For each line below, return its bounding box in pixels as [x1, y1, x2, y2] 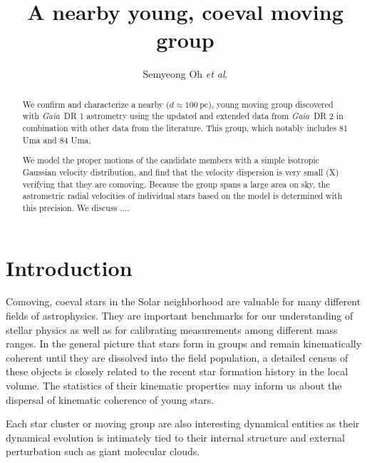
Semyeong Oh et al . [143, 66, 228, 81]
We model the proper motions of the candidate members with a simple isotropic [22, 154, 320, 166]
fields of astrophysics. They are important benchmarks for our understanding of [6, 308, 353, 323]
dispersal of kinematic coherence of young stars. [6, 392, 214, 407]
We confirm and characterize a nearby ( [22, 98, 170, 110]
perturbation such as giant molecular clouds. [6, 444, 200, 459]
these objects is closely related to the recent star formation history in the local [6, 364, 348, 379]
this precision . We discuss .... [22, 201, 130, 213]
